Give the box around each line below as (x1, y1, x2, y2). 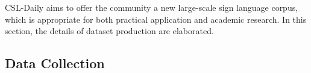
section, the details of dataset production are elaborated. (5, 25, 214, 37)
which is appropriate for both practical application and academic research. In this (5, 13, 307, 25)
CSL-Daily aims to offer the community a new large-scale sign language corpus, (5, 1, 298, 13)
